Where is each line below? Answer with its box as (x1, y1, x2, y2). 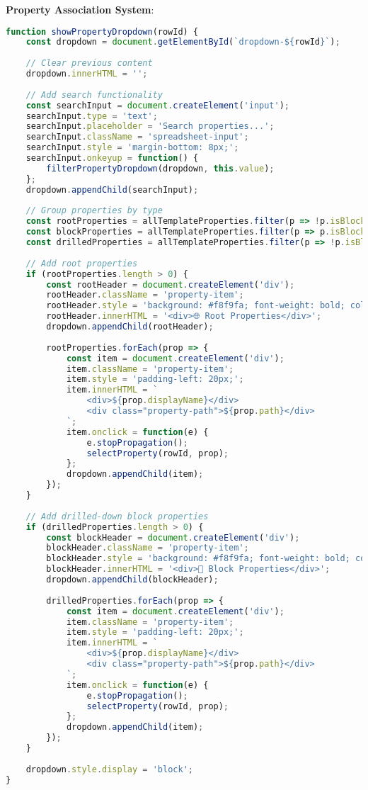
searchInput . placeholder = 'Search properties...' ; (25, 121, 275, 132)
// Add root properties (25, 258, 138, 269)
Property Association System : (6, 2, 154, 16)
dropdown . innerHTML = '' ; (25, 69, 148, 79)
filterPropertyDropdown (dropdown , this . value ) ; (46, 163, 275, 174)
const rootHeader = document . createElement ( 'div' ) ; (46, 279, 295, 290)
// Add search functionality (25, 89, 163, 100)
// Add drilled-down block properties (25, 511, 209, 521)
